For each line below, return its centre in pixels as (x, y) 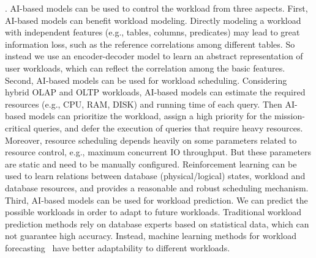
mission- (290, 116)
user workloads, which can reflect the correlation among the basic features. (145, 68)
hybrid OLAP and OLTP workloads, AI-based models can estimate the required (155, 92)
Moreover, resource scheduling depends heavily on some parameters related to (151, 140)
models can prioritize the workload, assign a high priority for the (150, 116)
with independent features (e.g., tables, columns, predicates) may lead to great (152, 32)
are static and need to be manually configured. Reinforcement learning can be (151, 164)
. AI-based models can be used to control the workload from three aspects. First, (156, 8)
